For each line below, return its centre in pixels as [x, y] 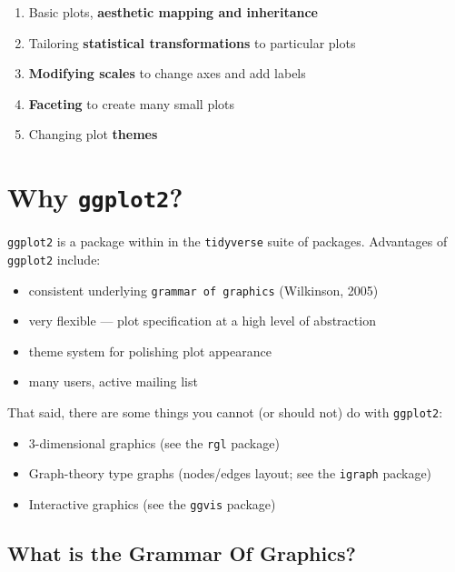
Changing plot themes [93, 134]
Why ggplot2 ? [95, 197]
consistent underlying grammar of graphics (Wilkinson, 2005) [203, 290]
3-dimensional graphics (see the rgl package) [154, 442]
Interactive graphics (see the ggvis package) [152, 503]
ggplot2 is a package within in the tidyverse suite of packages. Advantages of [227, 241]
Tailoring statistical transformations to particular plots [192, 42]
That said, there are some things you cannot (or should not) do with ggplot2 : [225, 411]
